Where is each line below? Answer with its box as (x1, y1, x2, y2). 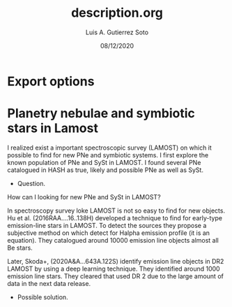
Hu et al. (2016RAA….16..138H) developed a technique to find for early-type (7, 213, 223, 222)
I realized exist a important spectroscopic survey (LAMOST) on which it (7, 143, 212, 152)
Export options (7, 73, 95, 89)
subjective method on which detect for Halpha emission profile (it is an (7, 229, 210, 237)
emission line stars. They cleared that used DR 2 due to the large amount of (7, 271, 224, 280)
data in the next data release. (7, 279, 91, 287)
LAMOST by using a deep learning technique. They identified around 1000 (7, 264, 221, 273)
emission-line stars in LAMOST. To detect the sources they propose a (7, 221, 207, 229)
